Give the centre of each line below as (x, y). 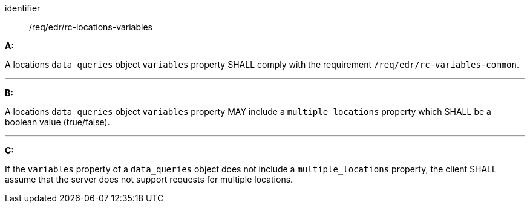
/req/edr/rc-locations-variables (91, 27)
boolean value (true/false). (57, 122)
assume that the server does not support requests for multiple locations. (149, 179)
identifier (23, 8)
